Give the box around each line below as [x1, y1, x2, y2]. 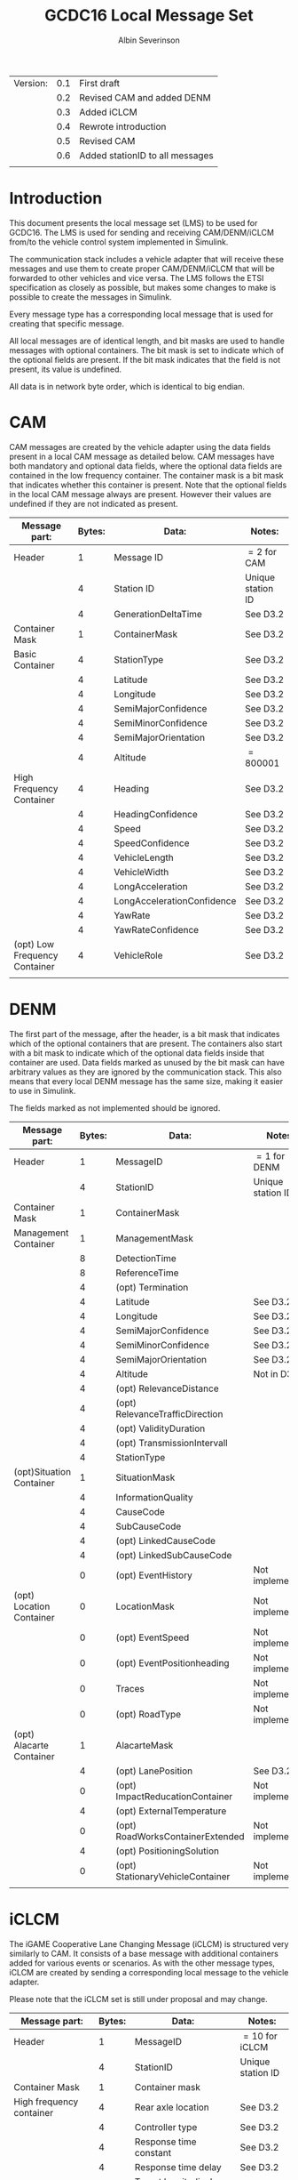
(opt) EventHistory [115, 1569, 192, 1581]
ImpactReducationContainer [115, 1790, 233, 1802]
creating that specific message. [9, 318, 125, 329]
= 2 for [247, 545, 278, 558]
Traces [115, 1682, 145, 1694]
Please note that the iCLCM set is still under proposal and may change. [9, 1993, 268, 2004]
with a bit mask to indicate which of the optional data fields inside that [9, 1047, 264, 1058]
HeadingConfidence [114, 808, 198, 820]
